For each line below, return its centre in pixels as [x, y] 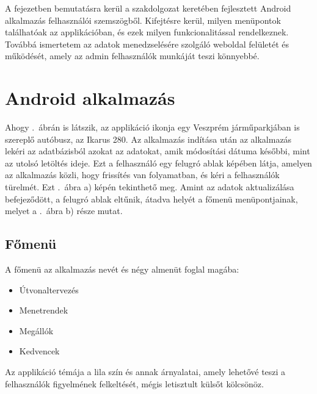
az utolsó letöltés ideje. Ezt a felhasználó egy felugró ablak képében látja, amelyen [158, 163]
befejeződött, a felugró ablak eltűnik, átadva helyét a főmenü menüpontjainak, [151, 199]
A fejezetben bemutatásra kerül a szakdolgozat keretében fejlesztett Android [148, 8]
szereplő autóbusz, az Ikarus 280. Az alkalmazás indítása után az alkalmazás [148, 139]
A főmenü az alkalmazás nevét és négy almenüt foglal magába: [122, 269]
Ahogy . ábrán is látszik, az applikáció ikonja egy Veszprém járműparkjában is [152, 127]
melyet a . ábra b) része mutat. [64, 211]
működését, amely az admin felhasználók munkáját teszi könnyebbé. [132, 56]
